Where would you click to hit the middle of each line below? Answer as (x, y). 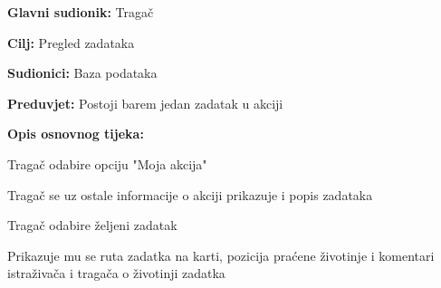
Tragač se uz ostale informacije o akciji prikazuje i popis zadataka (190, 194)
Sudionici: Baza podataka (82, 73)
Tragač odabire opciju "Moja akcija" (107, 163)
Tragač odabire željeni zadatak (92, 225)
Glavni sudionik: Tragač (81, 12)
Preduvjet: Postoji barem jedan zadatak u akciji (145, 103)
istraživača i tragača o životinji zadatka (116, 273)
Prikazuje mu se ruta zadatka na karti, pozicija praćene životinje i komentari (221, 255)
